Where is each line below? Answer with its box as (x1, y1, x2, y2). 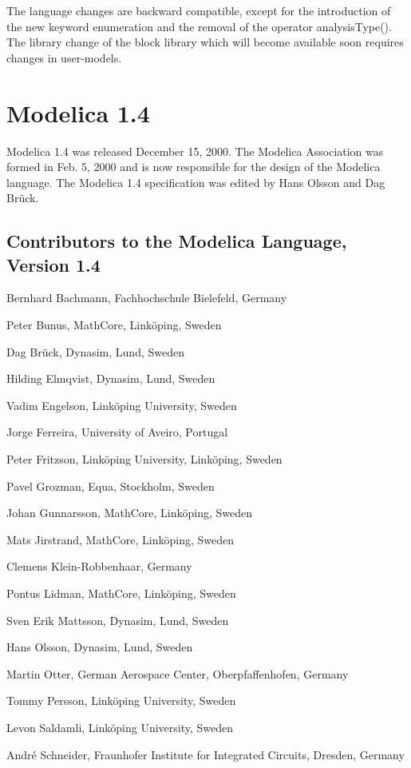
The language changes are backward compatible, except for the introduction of (6, 2, 391, 18)
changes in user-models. (6, 49, 122, 66)
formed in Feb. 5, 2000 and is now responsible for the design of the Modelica (6, 158, 381, 175)
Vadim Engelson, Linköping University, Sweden (6, 396, 237, 413)
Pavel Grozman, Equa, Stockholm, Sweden (6, 477, 215, 494)
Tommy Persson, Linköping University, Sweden (6, 692, 236, 709)
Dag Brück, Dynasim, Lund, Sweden (6, 343, 184, 360)
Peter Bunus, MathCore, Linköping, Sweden (6, 316, 222, 333)
